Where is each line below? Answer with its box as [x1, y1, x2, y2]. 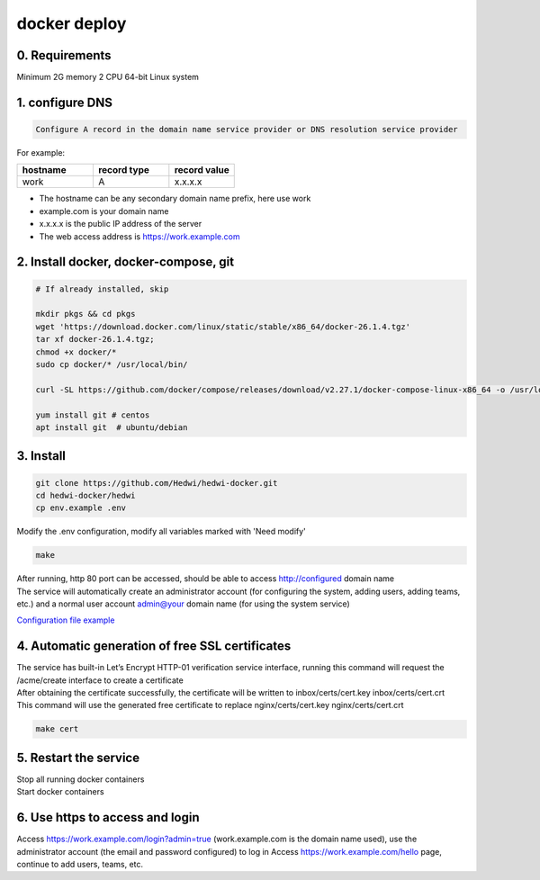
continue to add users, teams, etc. [16, 859, 144, 870]
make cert [35, 724, 79, 734]
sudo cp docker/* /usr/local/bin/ [35, 359, 188, 369]
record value [174, 164, 229, 176]
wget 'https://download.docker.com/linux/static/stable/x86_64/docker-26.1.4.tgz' [35, 321, 411, 332]
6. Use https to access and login [16, 810, 200, 825]
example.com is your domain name [39, 205, 169, 216]
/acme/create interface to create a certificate [16, 675, 184, 686]
